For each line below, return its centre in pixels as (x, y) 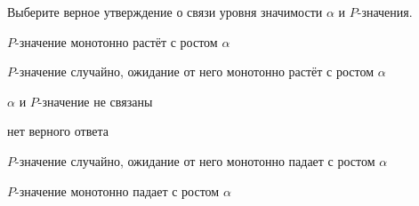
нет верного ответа (58, 131)
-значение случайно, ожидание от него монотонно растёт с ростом (195, 71)
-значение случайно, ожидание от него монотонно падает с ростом (195, 160)
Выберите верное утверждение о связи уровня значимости (165, 12)
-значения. (385, 12)
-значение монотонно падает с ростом (117, 190)
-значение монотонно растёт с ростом (117, 41)
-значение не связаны (95, 101)
